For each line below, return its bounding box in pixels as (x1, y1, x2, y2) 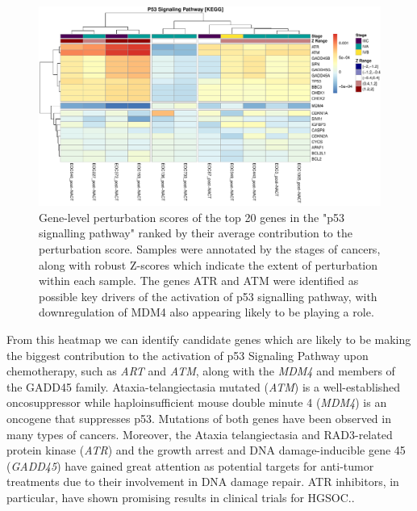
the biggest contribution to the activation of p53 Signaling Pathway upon (6, 346, 369, 363)
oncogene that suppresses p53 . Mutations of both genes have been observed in (6, 409, 391, 426)
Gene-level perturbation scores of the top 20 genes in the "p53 (39, 208, 344, 225)
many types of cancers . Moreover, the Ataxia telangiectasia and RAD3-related (6, 425, 393, 442)
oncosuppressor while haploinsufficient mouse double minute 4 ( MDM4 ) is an (6, 394, 387, 411)
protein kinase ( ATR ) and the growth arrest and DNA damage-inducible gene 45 (6, 442, 406, 459)
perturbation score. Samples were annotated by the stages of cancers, (39, 240, 381, 257)
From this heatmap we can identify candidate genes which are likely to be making (6, 330, 411, 347)
